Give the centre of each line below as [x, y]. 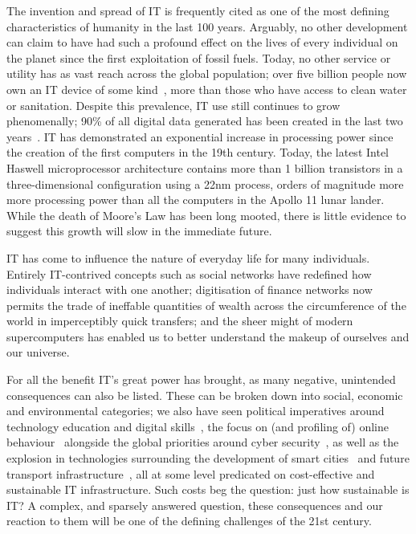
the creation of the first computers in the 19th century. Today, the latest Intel [198, 152]
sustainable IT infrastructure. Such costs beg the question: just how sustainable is [208, 489]
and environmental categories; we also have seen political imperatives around [196, 411]
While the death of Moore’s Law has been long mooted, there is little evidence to [206, 215]
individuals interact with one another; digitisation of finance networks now [190, 289]
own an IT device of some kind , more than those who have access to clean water [207, 89]
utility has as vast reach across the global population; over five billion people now [207, 73]
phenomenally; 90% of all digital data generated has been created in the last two [205, 121]
